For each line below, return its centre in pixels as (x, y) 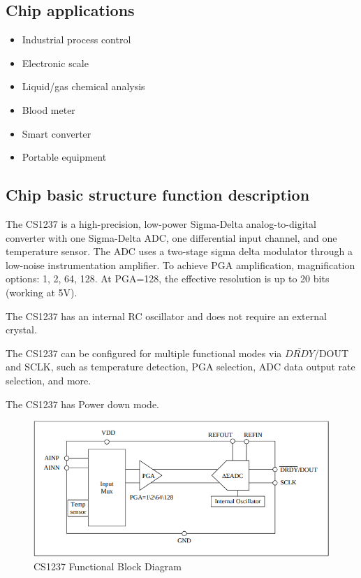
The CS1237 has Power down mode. (83, 404)
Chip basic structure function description (158, 195)
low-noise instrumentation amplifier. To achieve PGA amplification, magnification (180, 265)
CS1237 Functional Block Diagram (108, 566)
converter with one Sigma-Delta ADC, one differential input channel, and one (171, 237)
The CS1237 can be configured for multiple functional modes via (144, 353)
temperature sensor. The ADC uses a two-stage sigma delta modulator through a (179, 251)
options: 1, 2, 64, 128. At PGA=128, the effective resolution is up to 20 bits (168, 279)
